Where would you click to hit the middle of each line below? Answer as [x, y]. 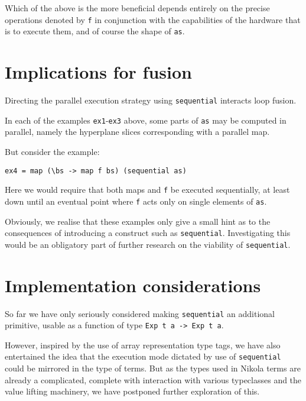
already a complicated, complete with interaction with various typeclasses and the [153, 379]
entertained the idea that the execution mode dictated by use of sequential [143, 356]
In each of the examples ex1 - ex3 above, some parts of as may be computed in [146, 120]
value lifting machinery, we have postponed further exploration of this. [132, 391]
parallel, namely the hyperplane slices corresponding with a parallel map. [137, 132]
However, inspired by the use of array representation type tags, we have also [143, 345]
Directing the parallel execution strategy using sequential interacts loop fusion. [151, 100]
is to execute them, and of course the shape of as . [95, 31]
